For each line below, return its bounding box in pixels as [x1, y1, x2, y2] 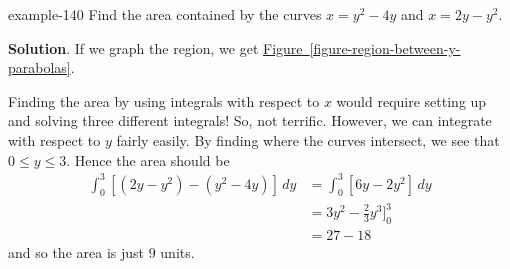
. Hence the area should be [66, 149, 230, 170]
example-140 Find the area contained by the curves [8, 4, 322, 24]
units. [160, 241, 195, 262]
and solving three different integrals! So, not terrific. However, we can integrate [8, 110, 492, 131]
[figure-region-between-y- [309, 37, 461, 58]
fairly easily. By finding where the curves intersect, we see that [116, 129, 500, 150]
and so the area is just [8, 241, 144, 262]
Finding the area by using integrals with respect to [8, 90, 320, 111]
